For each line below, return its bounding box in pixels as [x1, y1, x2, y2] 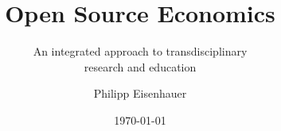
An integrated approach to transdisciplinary [33, 43, 248, 60]
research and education [84, 58, 197, 75]
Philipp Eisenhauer [93, 85, 187, 102]
